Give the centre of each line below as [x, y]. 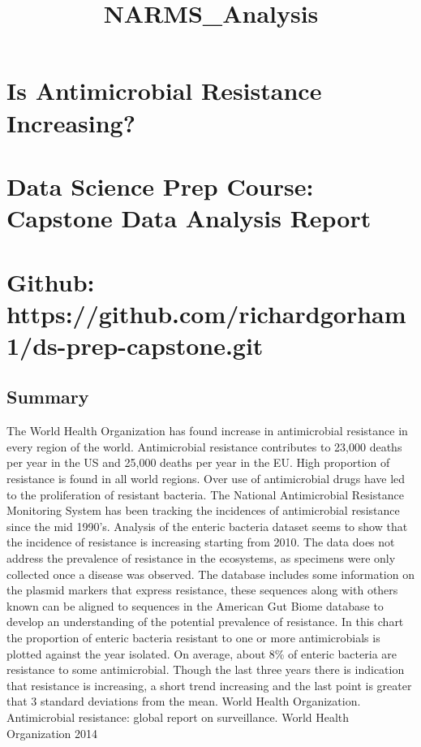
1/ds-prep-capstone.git [135, 345]
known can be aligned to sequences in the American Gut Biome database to [195, 605]
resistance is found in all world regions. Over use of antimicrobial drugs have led [206, 479]
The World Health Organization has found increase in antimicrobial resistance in [207, 431]
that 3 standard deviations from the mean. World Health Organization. [184, 701]
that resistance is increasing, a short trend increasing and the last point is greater [209, 685]
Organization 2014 [52, 733]
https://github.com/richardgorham [206, 313]
